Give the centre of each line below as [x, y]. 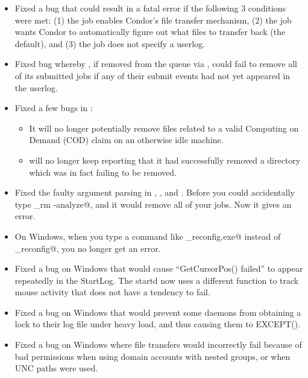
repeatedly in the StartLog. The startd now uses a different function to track [157, 280]
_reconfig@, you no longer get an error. [88, 248]
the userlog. [36, 87]
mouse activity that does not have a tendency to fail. [112, 292]
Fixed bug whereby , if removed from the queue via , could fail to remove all [156, 64]
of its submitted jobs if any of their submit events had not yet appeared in [152, 75]
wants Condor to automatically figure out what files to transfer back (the [150, 32]
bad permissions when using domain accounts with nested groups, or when [152, 356]
